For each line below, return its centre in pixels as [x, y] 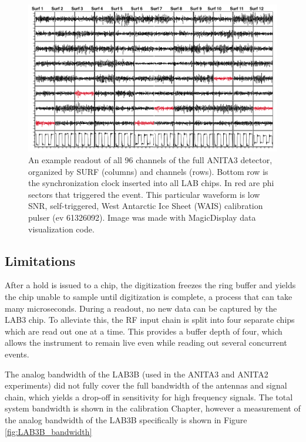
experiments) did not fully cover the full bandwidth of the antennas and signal [146, 385]
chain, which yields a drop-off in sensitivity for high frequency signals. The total [149, 397]
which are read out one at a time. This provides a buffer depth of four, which [144, 331]
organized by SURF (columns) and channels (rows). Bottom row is [148, 171]
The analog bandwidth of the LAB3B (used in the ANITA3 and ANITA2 [137, 374]
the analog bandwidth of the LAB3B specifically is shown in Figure [126, 419]
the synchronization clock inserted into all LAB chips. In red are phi [151, 183]
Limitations [40, 260]
